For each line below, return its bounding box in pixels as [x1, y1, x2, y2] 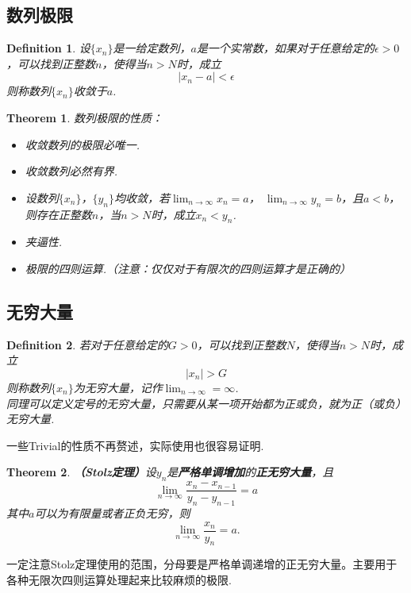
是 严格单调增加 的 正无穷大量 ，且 [167, 464, 334, 480]
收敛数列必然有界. [25, 163, 118, 179]
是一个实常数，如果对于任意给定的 [196, 40, 375, 56]
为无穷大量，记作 [73, 379, 163, 395]
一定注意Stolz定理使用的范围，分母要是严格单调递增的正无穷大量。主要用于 [6, 556, 398, 572]
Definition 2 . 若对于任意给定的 [6, 336, 168, 352]
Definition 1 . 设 [6, 40, 90, 56]
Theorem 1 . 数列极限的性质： [6, 109, 163, 125]
